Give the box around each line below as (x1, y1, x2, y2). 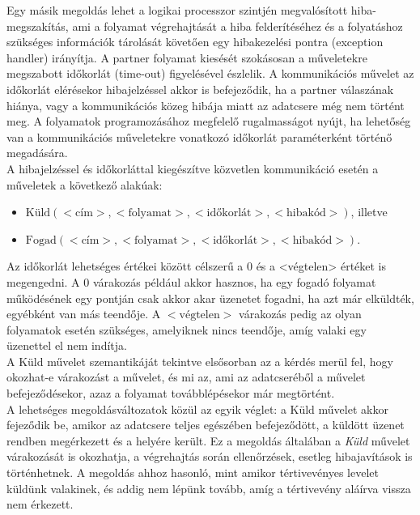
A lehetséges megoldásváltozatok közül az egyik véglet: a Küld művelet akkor (6, 400, 388, 417)
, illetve (350, 203, 388, 220)
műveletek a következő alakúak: (6, 176, 163, 193)
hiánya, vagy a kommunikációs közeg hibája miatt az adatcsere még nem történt (6, 96, 405, 113)
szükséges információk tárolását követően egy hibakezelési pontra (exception (6, 33, 384, 50)
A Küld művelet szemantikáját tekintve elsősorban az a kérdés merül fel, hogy (6, 352, 393, 369)
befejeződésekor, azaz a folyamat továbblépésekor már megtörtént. (6, 385, 335, 402)
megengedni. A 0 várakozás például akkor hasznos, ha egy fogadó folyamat (6, 273, 376, 290)
